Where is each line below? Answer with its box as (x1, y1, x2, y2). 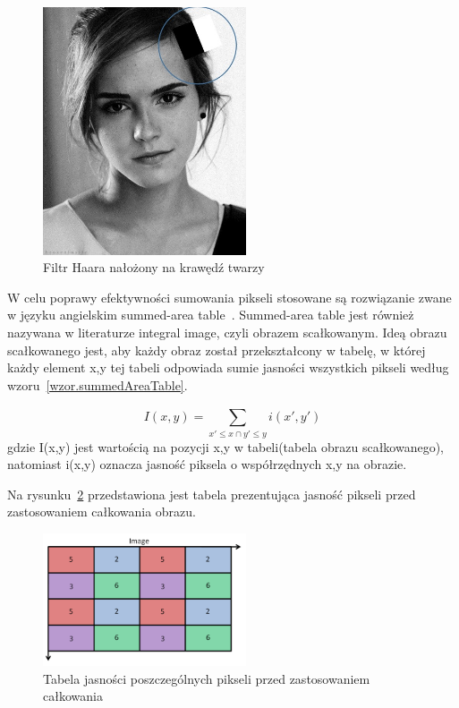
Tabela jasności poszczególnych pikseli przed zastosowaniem (43, 669, 370, 687)
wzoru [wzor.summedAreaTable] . (7, 375, 188, 394)
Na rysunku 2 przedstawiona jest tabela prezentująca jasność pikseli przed (7, 484, 416, 503)
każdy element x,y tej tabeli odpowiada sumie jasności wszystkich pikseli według (7, 358, 449, 377)
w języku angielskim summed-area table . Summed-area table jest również (7, 305, 414, 324)
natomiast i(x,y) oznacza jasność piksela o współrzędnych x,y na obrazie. (7, 455, 407, 473)
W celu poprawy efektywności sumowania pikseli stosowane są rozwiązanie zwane (7, 287, 452, 306)
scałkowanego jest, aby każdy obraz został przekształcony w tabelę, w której (7, 340, 426, 359)
